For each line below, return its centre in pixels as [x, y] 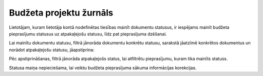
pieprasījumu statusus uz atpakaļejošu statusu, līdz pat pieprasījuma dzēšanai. [88, 34]
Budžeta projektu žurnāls [61, 13]
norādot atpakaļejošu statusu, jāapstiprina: [52, 50]
